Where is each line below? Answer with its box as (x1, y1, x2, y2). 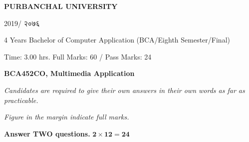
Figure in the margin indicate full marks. (4, 111, 129, 122)
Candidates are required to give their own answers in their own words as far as (4, 84, 245, 95)
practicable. (4, 94, 38, 105)
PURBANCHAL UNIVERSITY (4, 1, 118, 11)
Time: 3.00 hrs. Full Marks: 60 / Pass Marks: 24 (4, 51, 152, 61)
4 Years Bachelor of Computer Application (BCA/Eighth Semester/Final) (4, 34, 230, 45)
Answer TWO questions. (4, 128, 90, 138)
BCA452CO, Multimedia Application (4, 68, 135, 78)
